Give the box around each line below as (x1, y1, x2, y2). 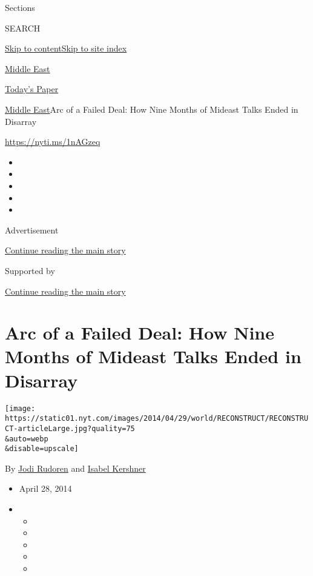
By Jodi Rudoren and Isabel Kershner (5, 461, 146, 474)
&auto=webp (5, 434, 48, 443)
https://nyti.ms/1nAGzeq (5, 135, 100, 148)
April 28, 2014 (19, 482, 72, 495)
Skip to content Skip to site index (5, 42, 127, 55)
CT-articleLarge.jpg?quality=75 (5, 424, 135, 433)
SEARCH (5, 21, 41, 34)
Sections (5, 1, 35, 13)
